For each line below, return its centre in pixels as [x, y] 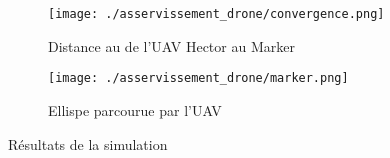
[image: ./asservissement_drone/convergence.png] [216, 14]
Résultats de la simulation [88, 143]
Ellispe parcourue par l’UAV [135, 109]
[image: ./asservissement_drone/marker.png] [198, 78]
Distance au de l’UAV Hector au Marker [171, 45]
